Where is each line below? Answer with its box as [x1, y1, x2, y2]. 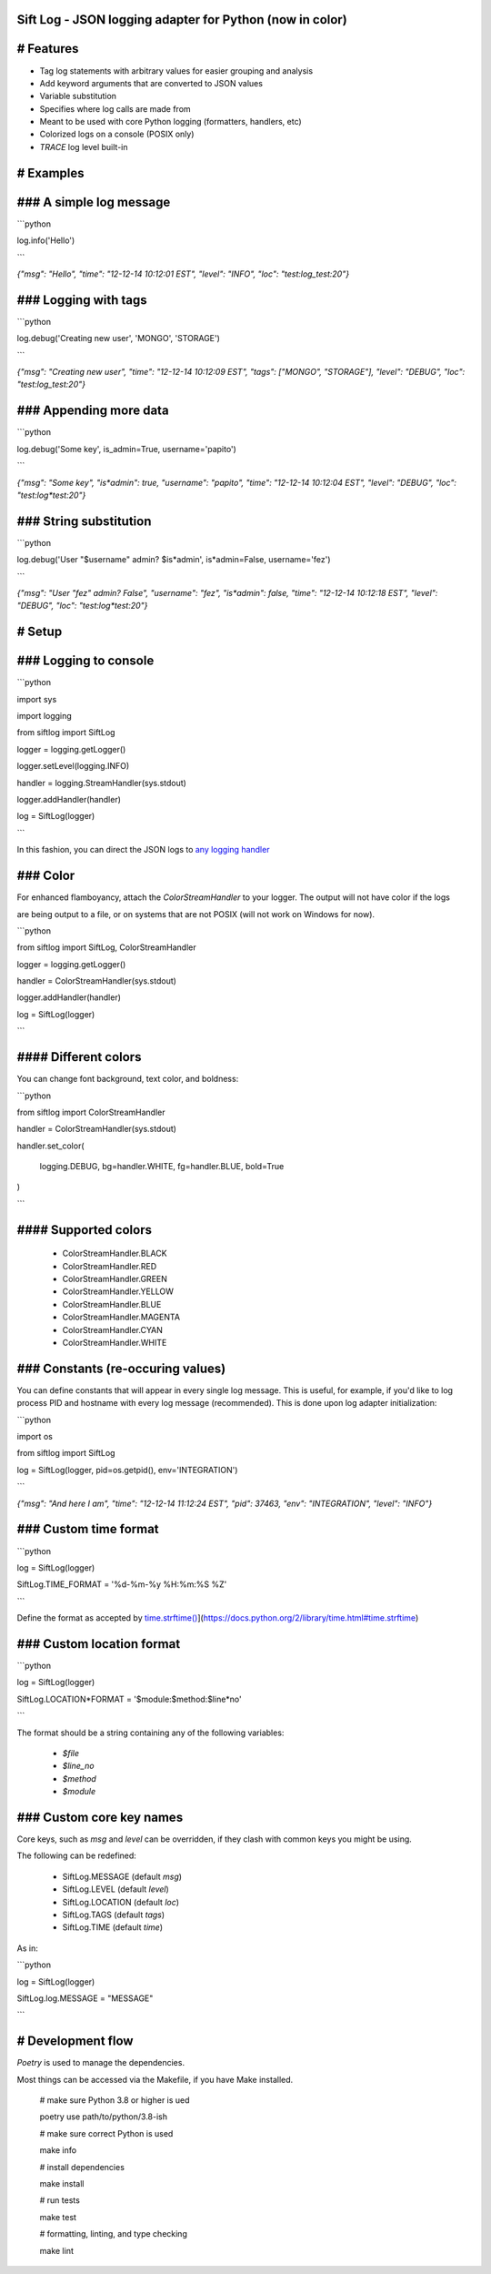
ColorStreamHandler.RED [62, 1260, 157, 1271]
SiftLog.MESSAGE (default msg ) [62, 1871, 182, 1882]
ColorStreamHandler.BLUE [62, 1299, 162, 1309]
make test [39, 2211, 77, 2222]
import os [16, 1431, 54, 1442]
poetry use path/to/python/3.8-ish [39, 2111, 168, 2122]
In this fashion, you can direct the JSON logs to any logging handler [16, 844, 270, 855]
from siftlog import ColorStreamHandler [16, 1107, 165, 1117]
